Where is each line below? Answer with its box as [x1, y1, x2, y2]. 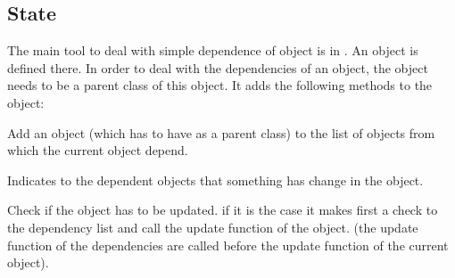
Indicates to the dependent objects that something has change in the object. [7, 170, 424, 189]
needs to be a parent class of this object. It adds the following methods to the [7, 76, 433, 94]
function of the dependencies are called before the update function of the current [7, 235, 449, 254]
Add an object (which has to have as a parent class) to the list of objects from [7, 123, 435, 142]
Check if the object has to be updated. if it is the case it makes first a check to [7, 200, 438, 219]
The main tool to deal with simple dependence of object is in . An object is [7, 41, 418, 60]
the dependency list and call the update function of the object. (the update [7, 217, 418, 236]
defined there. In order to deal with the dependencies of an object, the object [7, 58, 428, 77]
